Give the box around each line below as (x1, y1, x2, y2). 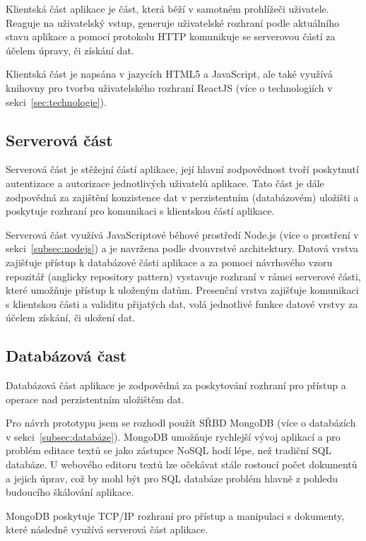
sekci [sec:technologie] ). (6, 94, 107, 109)
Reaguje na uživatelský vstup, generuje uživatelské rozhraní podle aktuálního (6, 15, 339, 30)
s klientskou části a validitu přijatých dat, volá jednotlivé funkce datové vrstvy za (6, 296, 358, 311)
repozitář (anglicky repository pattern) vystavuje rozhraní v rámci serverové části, (6, 268, 361, 283)
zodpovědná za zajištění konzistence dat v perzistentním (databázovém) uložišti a (6, 189, 359, 204)
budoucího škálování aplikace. (6, 484, 134, 499)
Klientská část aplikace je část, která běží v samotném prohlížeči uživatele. (6, 1, 329, 16)
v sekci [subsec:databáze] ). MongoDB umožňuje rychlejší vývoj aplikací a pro (6, 429, 341, 444)
